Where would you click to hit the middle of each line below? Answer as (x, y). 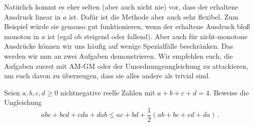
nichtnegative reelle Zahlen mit (108, 92)
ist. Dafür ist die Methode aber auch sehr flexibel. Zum (154, 16)
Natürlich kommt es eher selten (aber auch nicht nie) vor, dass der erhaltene (121, 7)
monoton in (22, 36)
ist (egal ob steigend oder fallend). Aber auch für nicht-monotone (148, 36)
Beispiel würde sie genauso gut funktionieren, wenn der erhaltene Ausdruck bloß (127, 26)
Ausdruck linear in (32, 16)
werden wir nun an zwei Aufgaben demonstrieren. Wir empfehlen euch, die (118, 55)
